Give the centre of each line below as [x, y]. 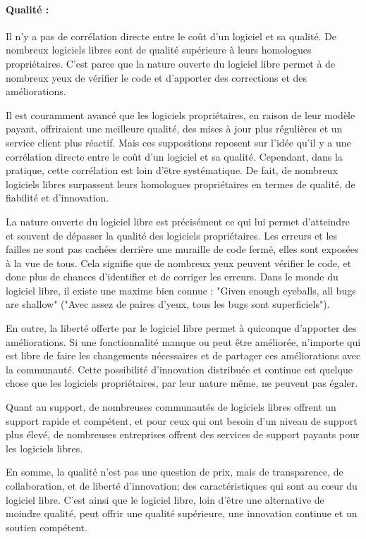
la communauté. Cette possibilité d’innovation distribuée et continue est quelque [179, 369]
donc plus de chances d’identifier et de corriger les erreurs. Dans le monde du [172, 277]
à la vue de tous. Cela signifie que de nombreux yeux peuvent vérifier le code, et [179, 262]
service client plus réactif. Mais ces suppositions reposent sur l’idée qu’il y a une [178, 142]
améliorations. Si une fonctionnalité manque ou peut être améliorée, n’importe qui [183, 341]
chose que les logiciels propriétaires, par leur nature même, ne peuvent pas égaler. [182, 383]
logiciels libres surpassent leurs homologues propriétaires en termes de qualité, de [181, 184]
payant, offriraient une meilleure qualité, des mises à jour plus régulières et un [174, 129]
